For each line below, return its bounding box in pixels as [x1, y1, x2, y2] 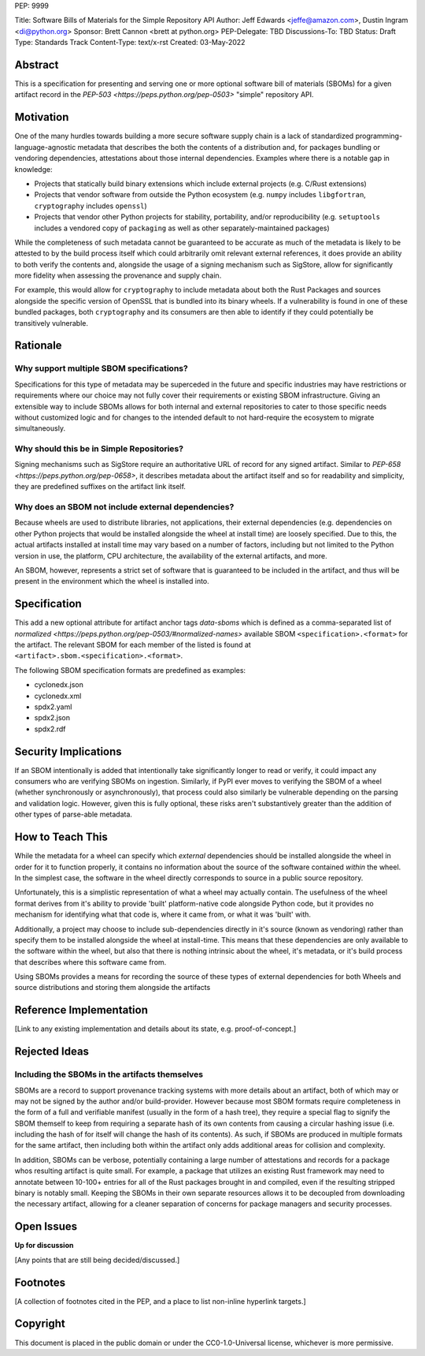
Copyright [14, 1317, 66, 1331]
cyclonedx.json [34, 680, 84, 689]
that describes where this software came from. [14, 957, 167, 966]
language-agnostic [14, 142, 76, 151]
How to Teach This [14, 831, 108, 844]
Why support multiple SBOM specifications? [14, 363, 188, 374]
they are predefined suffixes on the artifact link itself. [14, 482, 187, 491]
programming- [355, 131, 403, 141]
